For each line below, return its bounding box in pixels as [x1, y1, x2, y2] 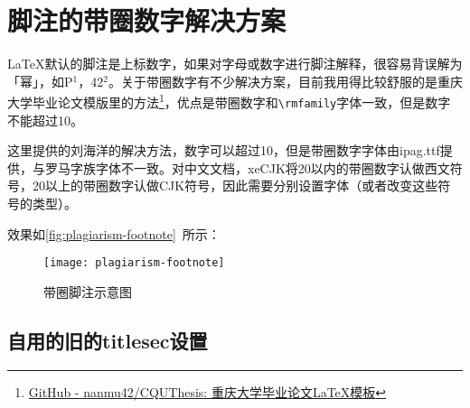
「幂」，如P [7, 71, 73, 90]
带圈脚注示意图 [43, 282, 132, 301]
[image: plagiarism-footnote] [43, 256, 225, 270]
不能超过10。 [7, 110, 83, 129]
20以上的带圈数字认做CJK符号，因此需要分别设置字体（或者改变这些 [32, 176, 438, 195]
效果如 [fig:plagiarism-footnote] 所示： [7, 224, 221, 243]
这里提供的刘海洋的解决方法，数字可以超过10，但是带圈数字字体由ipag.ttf [7, 141, 440, 160]
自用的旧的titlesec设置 [7, 326, 208, 354]
